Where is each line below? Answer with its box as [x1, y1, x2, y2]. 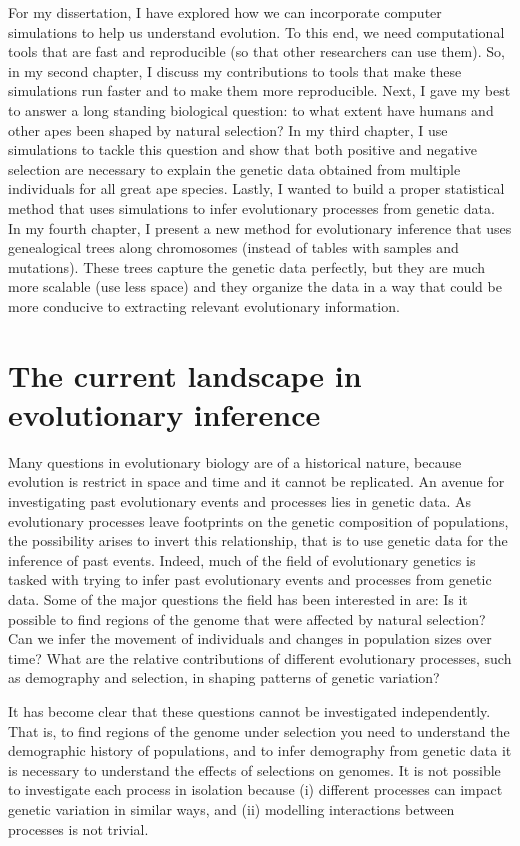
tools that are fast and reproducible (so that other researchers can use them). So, [8, 41, 505, 62]
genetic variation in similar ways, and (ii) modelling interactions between [8, 798, 455, 819]
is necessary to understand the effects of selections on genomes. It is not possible [8, 759, 501, 780]
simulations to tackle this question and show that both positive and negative [8, 139, 478, 160]
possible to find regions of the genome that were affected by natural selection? [8, 608, 486, 629]
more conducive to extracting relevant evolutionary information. [8, 295, 400, 316]
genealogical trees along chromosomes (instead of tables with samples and [8, 237, 459, 258]
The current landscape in [8, 354, 362, 395]
